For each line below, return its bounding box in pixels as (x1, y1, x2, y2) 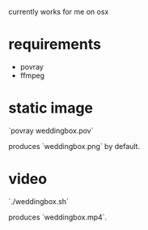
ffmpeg (19, 70, 45, 80)
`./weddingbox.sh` (8, 196, 69, 206)
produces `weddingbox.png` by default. (8, 141, 140, 151)
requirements (8, 36, 101, 53)
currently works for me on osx (8, 7, 109, 16)
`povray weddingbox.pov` (8, 126, 94, 135)
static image (8, 99, 94, 117)
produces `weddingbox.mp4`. (8, 212, 108, 222)
